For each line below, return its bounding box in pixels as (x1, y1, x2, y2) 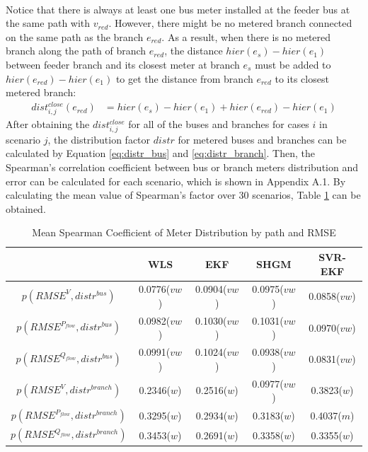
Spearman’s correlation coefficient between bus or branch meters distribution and (6, 159, 358, 174)
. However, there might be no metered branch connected (108, 16, 352, 30)
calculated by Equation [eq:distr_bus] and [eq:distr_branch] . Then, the (6, 146, 315, 161)
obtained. (6, 201, 46, 216)
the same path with (6, 16, 91, 30)
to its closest (275, 71, 329, 86)
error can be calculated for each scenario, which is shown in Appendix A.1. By (6, 173, 346, 188)
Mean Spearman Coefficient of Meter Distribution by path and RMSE (32, 225, 336, 240)
